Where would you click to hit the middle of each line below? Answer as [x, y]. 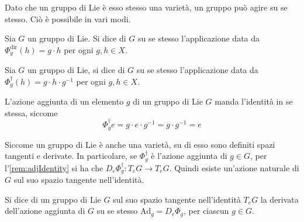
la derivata [279, 199]
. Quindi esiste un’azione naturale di [234, 167]
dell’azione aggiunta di [45, 211]
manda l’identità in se [254, 101]
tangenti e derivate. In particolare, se [71, 156]
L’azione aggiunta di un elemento [64, 101]
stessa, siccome [31, 112]
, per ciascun [206, 211]
